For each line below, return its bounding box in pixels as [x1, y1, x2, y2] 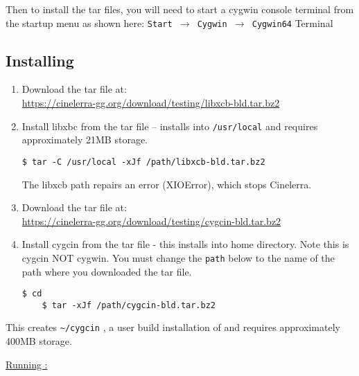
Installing [6, 49, 74, 71]
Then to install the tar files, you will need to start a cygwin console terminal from [6, 2, 354, 16]
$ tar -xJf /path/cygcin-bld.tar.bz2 [42, 300, 216, 310]
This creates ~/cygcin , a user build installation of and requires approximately [6, 320, 340, 334]
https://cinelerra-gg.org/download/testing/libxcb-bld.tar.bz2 [21, 96, 280, 110]
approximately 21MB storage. [21, 132, 148, 147]
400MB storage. [6, 334, 72, 348]
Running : [6, 357, 48, 371]
